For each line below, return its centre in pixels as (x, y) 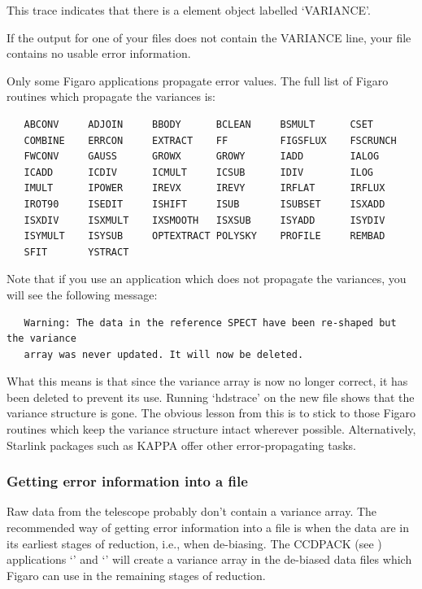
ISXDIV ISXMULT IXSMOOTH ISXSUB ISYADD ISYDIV (204, 220)
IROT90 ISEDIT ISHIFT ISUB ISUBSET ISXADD (204, 204)
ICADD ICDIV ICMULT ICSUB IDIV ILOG (199, 172)
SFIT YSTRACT (76, 252)
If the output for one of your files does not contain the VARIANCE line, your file (209, 37)
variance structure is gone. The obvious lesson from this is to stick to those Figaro (211, 413)
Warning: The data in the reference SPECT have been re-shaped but (210, 323)
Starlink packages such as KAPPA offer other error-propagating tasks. (182, 445)
